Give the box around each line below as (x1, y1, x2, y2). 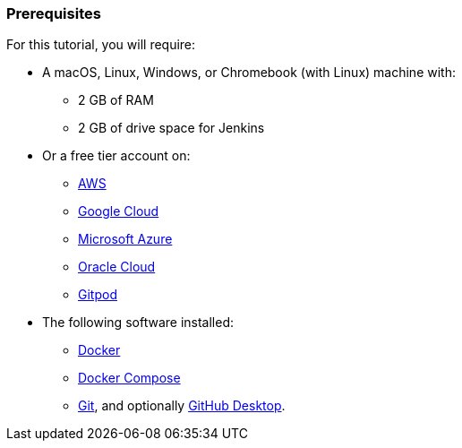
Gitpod (78, 287, 117, 303)
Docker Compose (78, 370, 181, 386)
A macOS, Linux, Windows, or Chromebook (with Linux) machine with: (42, 65, 456, 81)
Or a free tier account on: (42, 148, 191, 164)
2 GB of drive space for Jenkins (78, 120, 265, 136)
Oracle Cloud (78, 259, 156, 275)
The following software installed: (42, 314, 234, 331)
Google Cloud (78, 203, 159, 220)
